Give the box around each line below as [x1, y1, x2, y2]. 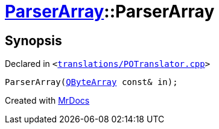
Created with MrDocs [5, 95, 90, 106]
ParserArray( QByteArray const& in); [5, 77, 178, 87]
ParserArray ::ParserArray [5, 1, 215, 22]
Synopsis [5, 33, 62, 48]
